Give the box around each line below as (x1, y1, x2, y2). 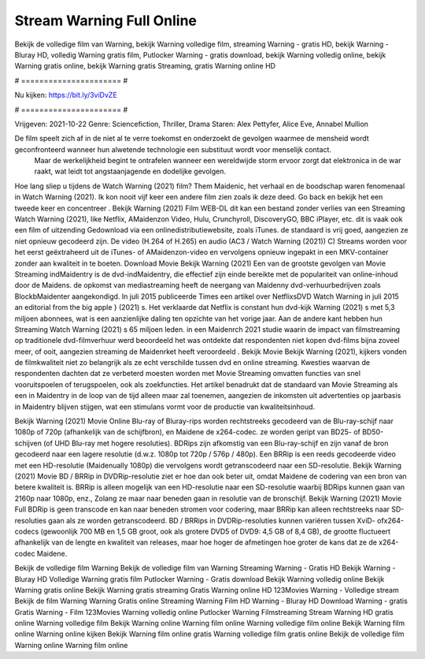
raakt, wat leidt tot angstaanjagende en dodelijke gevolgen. (34, 166, 226, 177)
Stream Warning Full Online (14, 12, 197, 29)
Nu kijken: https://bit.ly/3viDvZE (14, 91, 117, 100)
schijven (14, 438, 42, 448)
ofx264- (376, 516, 405, 525)
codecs (14, 527, 39, 536)
